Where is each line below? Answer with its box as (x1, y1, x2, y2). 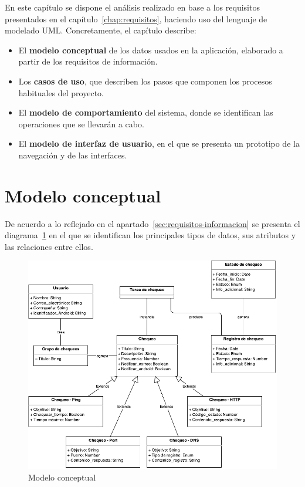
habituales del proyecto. (18, 86, 104, 99)
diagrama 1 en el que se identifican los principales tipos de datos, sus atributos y (5, 229, 296, 241)
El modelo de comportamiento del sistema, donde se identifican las (18, 106, 273, 119)
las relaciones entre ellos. (5, 240, 93, 252)
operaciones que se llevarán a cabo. (18, 117, 144, 130)
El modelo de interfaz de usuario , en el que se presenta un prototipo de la (18, 137, 300, 150)
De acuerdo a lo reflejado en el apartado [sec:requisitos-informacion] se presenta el (5, 217, 300, 229)
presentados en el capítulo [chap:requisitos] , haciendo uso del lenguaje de (5, 12, 267, 25)
